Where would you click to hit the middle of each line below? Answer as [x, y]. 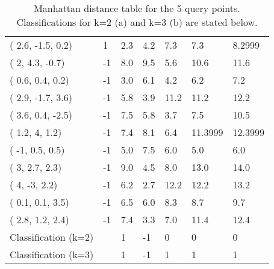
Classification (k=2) [52, 237]
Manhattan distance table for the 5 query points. [137, 8]
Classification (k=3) [52, 254]
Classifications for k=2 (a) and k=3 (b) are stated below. [137, 22]
